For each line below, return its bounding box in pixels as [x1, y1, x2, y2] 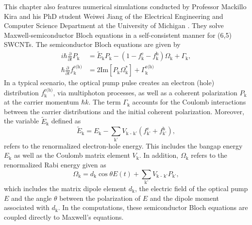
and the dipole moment [150, 193, 219, 203]
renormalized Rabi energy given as [4, 159, 106, 169]
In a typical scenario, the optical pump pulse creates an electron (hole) [4, 77, 215, 88]
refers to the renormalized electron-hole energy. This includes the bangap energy [4, 140, 243, 150]
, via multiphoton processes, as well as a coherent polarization [53, 87, 237, 97]
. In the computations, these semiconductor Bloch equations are [58, 202, 248, 212]
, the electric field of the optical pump [135, 183, 248, 193]
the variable [4, 116, 39, 126]
